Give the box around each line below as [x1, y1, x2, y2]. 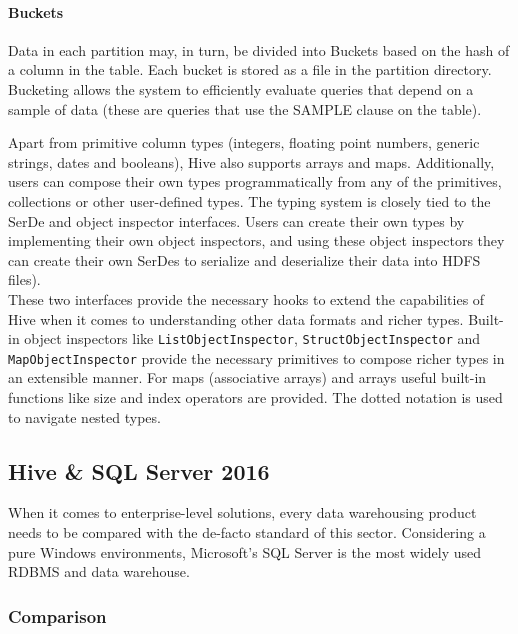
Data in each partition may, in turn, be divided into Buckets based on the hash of [8, 39, 510, 60]
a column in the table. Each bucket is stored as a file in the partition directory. [8, 59, 492, 80]
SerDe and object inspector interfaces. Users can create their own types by [8, 210, 465, 231]
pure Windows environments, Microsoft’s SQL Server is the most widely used [8, 541, 482, 562]
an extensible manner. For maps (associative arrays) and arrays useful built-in [8, 367, 487, 388]
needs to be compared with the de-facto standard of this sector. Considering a [8, 522, 486, 542]
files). [8, 269, 41, 290]
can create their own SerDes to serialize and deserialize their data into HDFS [8, 249, 481, 270]
